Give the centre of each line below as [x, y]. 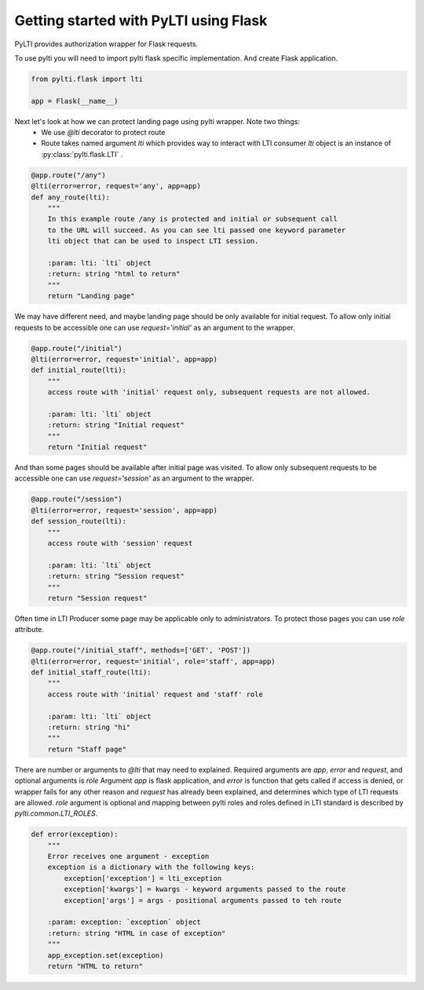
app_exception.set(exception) [106, 955]
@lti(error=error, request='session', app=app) [124, 510]
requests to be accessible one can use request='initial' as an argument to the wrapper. [155, 327]
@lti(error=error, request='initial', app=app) [124, 359]
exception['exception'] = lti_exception [143, 878]
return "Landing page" [91, 296]
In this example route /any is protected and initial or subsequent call [192, 219]
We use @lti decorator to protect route [103, 133]
